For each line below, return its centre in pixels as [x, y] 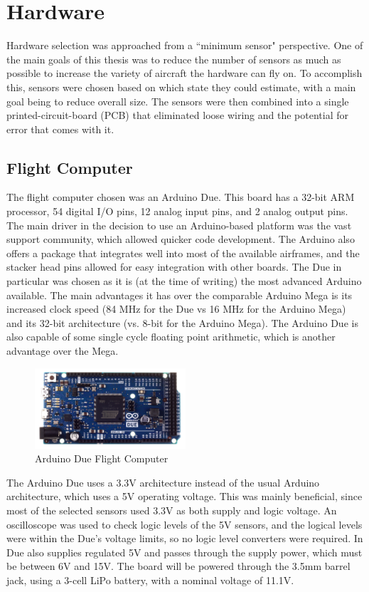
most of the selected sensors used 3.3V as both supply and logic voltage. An [172, 510]
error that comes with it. [60, 129]
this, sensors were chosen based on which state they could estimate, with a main [181, 87]
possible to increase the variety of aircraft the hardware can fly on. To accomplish [184, 73]
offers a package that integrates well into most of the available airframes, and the [183, 253]
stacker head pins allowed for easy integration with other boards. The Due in [174, 267]
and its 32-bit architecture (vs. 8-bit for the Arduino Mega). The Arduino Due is [182, 322]
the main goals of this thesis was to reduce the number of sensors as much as [174, 59]
